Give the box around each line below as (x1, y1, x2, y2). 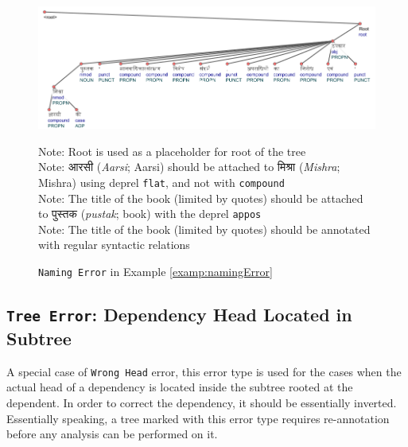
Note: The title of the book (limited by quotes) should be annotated (38, 220, 371, 237)
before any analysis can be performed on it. (6, 426, 218, 442)
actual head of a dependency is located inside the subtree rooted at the (6, 379, 353, 395)
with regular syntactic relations (38, 236, 190, 253)
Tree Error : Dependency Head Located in (6, 302, 352, 326)
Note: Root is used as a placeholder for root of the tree (38, 142, 306, 159)
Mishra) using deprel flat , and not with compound (38, 173, 285, 190)
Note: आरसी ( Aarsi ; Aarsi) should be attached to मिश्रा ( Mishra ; (38, 158, 340, 175)
